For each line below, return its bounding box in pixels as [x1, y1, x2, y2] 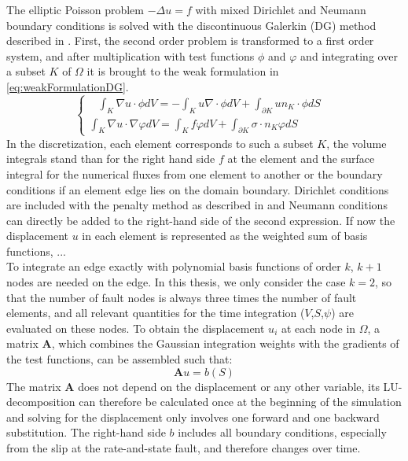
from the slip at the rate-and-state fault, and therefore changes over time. [6, 440, 361, 455]
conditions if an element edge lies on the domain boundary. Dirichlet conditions [6, 181, 389, 197]
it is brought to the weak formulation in [86, 63, 279, 79]
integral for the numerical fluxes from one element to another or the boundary [6, 165, 383, 182]
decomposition [6, 393, 75, 410]
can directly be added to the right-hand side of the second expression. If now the [6, 212, 395, 228]
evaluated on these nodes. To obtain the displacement [6, 319, 265, 336]
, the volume [326, 135, 387, 151]
